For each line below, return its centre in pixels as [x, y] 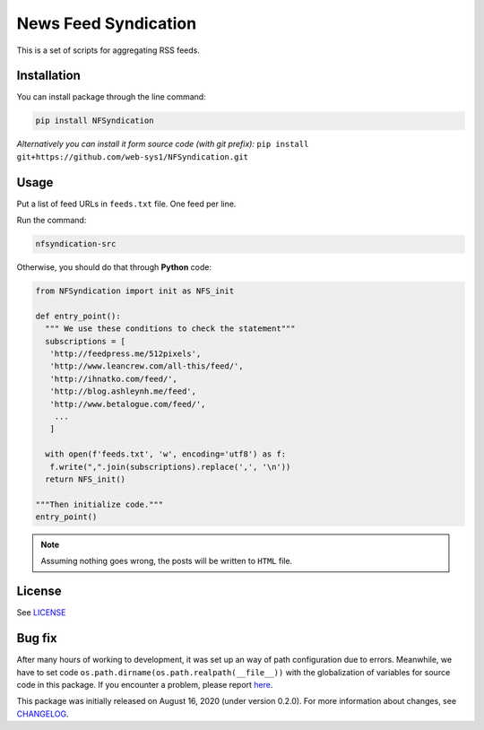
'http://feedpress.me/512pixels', [125, 354]
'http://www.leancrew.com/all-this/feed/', [147, 366]
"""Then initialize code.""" [99, 504]
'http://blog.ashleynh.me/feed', [123, 391]
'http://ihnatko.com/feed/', [114, 378]
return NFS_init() [85, 479]
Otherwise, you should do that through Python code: [114, 267]
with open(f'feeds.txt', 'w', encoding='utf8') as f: [166, 454]
